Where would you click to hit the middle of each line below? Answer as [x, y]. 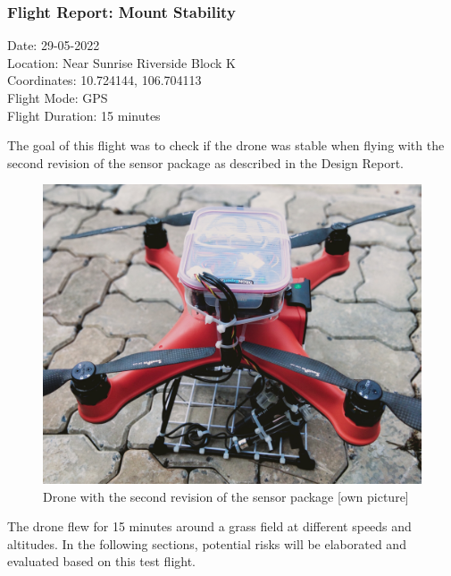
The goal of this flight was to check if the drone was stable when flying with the [226, 145]
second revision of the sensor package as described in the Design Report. [205, 162]
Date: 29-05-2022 [54, 45]
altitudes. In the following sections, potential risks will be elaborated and [207, 543]
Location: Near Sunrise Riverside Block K [121, 62]
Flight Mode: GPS [58, 97]
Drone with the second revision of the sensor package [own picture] [226, 496]
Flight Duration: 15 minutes [84, 115]
